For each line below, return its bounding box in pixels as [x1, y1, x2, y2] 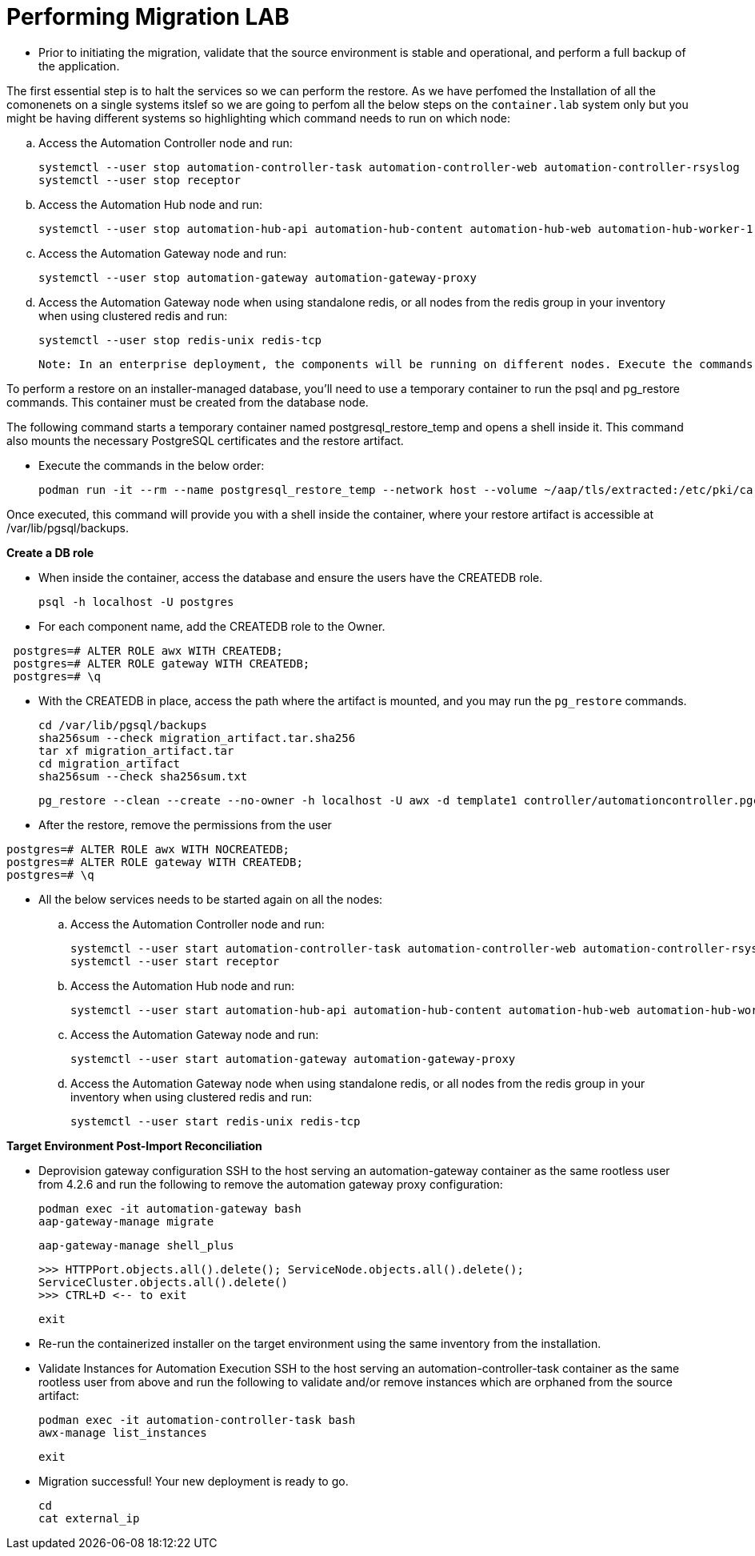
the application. [38, 58, 120, 73]
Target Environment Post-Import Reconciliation [6, 1138, 262, 1153]
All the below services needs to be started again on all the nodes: [38, 892, 383, 906]
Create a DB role [6, 545, 94, 559]
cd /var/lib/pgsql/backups [38, 718, 207, 732]
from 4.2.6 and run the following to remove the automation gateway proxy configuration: [38, 1177, 503, 1191]
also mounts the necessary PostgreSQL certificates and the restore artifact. [6, 433, 404, 447]
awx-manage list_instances [38, 1426, 207, 1439]
